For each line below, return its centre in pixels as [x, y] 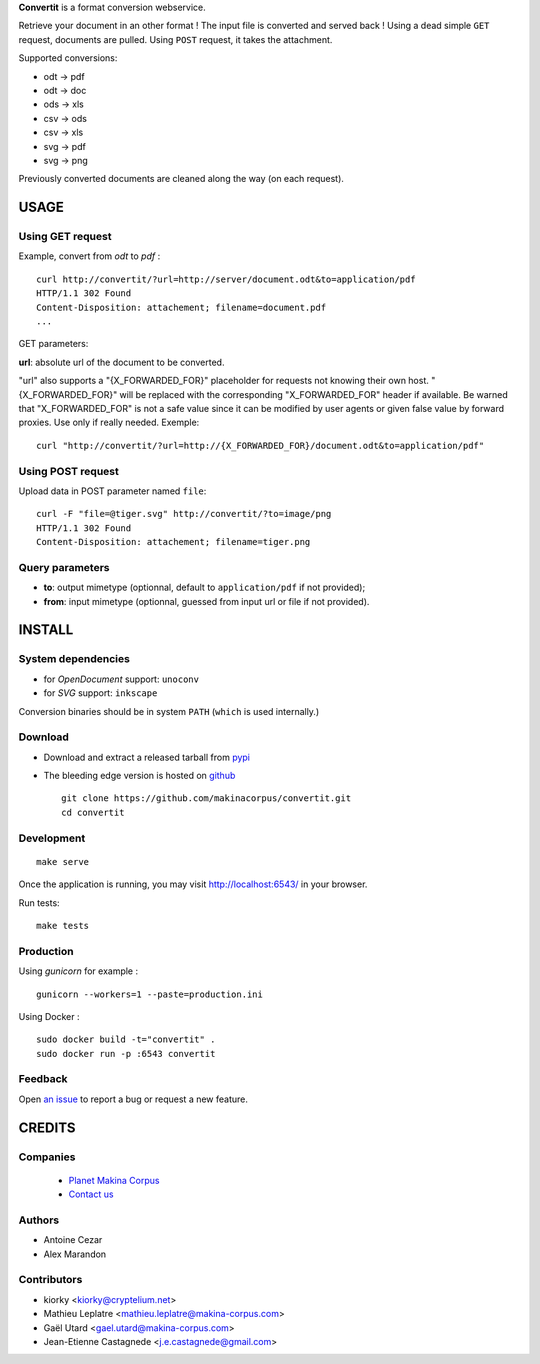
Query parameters [64, 567]
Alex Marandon [75, 1254]
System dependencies [74, 659]
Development [52, 838]
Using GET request [65, 237]
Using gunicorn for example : [78, 971]
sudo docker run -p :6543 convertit [126, 1053]
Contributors [50, 1280]
